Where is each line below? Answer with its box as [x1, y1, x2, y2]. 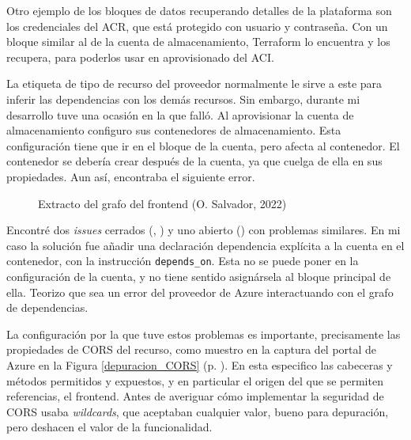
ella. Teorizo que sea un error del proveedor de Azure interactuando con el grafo [6, 283, 394, 300]
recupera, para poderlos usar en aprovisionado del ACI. [6, 48, 274, 65]
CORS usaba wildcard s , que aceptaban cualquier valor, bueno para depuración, [6, 403, 389, 419]
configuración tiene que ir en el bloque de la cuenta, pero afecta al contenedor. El [6, 137, 400, 154]
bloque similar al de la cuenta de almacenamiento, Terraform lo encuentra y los [6, 33, 390, 50]
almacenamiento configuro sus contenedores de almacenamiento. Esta [6, 122, 341, 138]
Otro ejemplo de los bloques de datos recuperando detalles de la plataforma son [6, 2, 392, 18]
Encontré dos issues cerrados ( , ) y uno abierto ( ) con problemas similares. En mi [6, 222, 401, 238]
